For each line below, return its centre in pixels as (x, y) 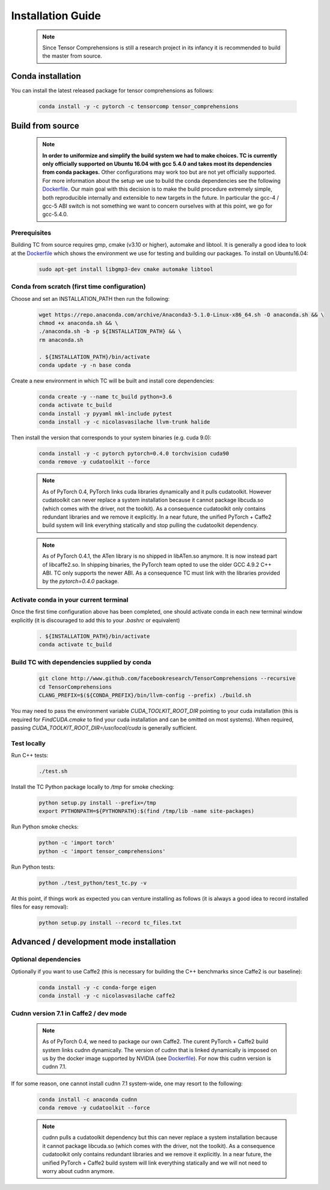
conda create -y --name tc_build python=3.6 (105, 396)
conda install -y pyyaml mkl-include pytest (105, 413)
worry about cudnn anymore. (78, 1171)
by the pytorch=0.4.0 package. (81, 581)
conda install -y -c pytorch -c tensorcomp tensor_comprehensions (139, 106)
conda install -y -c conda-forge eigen (97, 987)
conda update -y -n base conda (85, 365)
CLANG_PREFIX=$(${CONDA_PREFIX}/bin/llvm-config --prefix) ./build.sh (145, 695)
